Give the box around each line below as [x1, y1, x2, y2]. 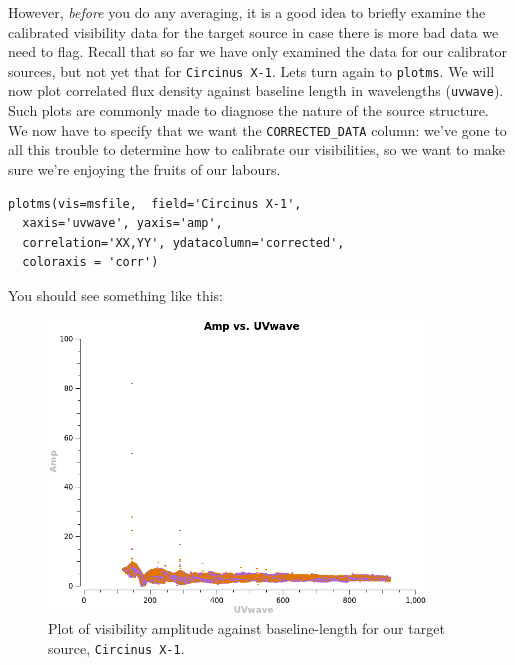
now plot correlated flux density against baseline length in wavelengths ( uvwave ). [8, 80, 504, 101]
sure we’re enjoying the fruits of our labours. [8, 158, 281, 179]
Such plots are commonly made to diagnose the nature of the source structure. [8, 100, 489, 121]
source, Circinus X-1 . [48, 637, 185, 658]
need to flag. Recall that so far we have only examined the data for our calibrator [8, 41, 508, 62]
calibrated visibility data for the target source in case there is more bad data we [8, 21, 499, 42]
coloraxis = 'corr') [22, 255, 159, 270]
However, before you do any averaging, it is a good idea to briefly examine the [8, 2, 486, 22]
